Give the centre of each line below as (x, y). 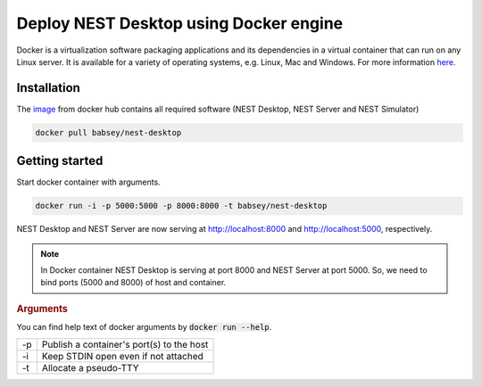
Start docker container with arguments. (88, 182)
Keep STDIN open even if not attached (123, 356)
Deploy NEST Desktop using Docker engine (180, 23)
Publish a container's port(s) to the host (125, 344)
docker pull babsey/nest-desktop (108, 132)
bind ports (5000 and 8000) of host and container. (133, 283)
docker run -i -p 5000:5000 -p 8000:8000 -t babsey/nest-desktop (181, 206)
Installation (48, 88)
